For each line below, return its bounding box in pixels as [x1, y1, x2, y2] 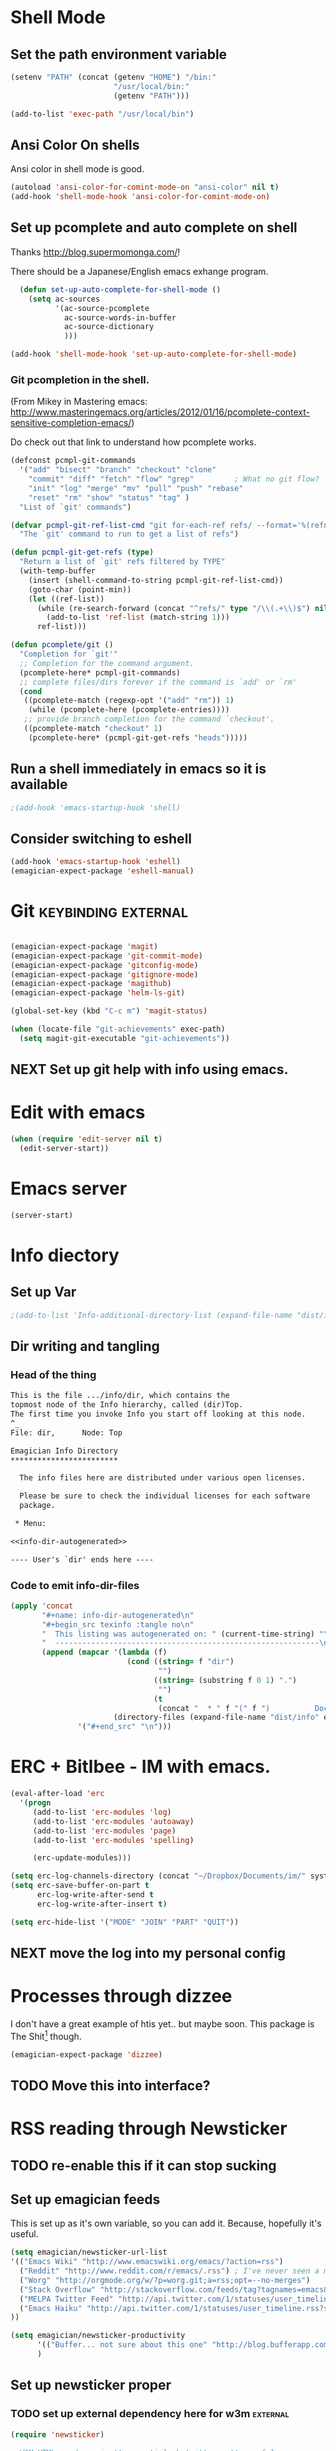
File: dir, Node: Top [10, 1427, 123, 1438]
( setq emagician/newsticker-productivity [10, 2331, 186, 2341]
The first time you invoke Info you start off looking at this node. [10, 1409, 307, 1420]
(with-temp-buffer [19, 566, 97, 576]
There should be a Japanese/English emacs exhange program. [10, 265, 269, 277]
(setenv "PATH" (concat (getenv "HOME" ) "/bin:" [10, 72, 217, 82]
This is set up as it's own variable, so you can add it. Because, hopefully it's [10, 2217, 322, 2230]
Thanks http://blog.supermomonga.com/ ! [10, 246, 181, 258]
